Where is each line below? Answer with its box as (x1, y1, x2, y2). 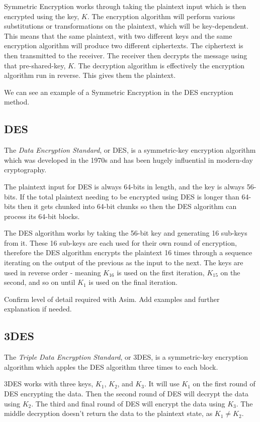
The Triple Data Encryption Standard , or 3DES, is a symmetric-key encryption (4, 352, 248, 362)
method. (4, 96, 30, 107)
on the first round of (193, 378, 255, 389)
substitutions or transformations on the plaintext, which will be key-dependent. (4, 21, 248, 31)
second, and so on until (4, 277, 75, 287)
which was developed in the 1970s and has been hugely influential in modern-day (4, 154, 253, 165)
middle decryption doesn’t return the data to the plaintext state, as (4, 408, 213, 418)
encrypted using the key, (4, 11, 79, 21)
